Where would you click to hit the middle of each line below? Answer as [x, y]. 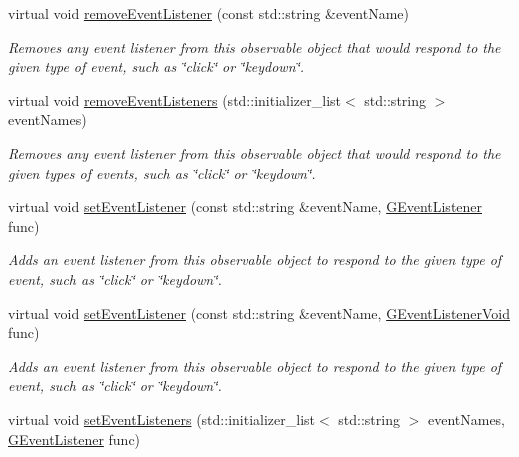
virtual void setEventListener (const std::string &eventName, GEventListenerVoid [259, 312]
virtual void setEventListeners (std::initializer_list [161, 418]
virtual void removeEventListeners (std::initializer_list [175, 99]
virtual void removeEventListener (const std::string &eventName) [209, 13]
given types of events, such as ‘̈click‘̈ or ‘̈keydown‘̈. [162, 172]
